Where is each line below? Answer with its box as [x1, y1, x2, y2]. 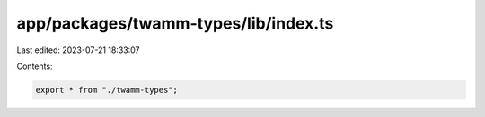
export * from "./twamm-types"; [35, 85, 179, 95]
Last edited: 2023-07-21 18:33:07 [16, 45, 140, 55]
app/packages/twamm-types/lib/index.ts [16, 13, 334, 33]
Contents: [16, 61, 53, 71]
